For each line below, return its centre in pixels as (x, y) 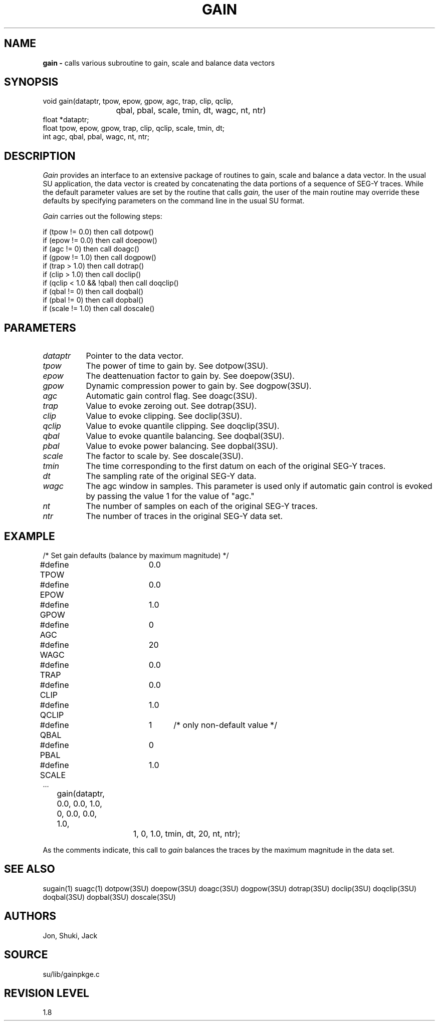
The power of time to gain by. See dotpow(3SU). (177, 366)
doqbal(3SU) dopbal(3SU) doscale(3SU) (109, 897)
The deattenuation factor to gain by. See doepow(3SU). (190, 376)
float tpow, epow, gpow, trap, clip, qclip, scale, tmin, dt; (134, 128)
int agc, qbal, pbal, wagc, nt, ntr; (96, 137)
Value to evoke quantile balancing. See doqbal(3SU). (185, 436)
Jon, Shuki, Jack (70, 935)
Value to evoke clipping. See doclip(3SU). (164, 416)
